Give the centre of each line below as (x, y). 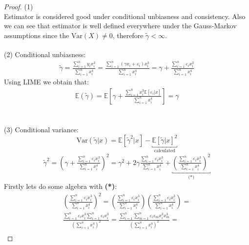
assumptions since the (37, 35)
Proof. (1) (19, 6)
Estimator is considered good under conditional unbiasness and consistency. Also (125, 16)
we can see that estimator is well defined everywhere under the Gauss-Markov (120, 26)
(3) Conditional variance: (41, 130)
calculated (165, 151)
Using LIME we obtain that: (46, 82)
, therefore (128, 35)
